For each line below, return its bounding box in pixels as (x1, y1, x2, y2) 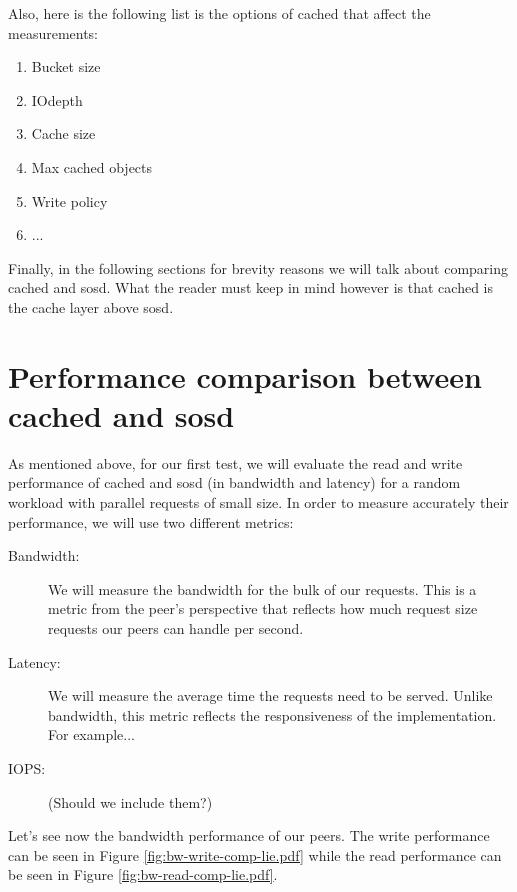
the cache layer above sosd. (8, 296, 174, 317)
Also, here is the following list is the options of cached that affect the (8, 3, 431, 23)
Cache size (31, 123, 96, 144)
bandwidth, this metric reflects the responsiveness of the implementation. (48, 704, 497, 725)
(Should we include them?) (48, 791, 213, 812)
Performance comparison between (8, 355, 482, 396)
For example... (48, 724, 135, 745)
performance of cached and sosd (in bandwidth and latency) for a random (8, 472, 461, 493)
